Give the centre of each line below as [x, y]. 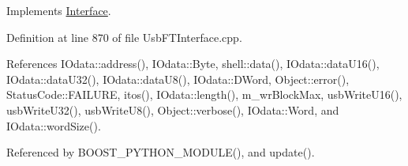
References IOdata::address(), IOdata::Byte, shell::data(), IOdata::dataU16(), [193, 64]
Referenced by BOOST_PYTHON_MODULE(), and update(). [161, 152]
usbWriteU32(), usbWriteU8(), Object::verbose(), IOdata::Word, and [173, 109]
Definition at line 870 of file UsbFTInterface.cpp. [124, 37]
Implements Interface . [59, 10]
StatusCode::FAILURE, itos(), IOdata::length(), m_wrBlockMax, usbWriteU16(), [204, 94]
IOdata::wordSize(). [54, 125]
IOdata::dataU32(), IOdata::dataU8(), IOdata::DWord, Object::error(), [178, 79]
